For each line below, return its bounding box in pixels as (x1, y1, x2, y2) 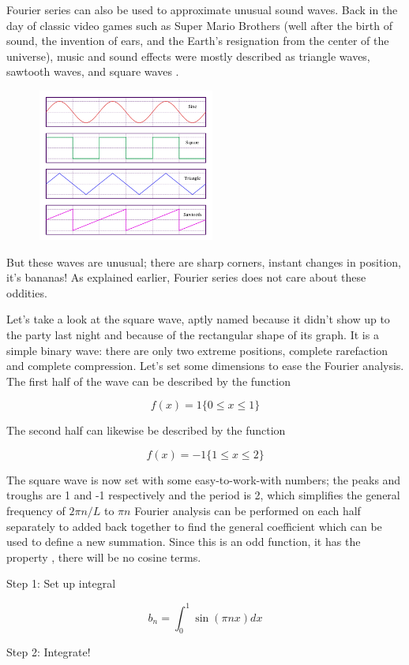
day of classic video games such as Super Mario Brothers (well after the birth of (6, 17, 392, 33)
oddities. (6, 284, 47, 301)
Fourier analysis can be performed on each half (134, 502, 361, 519)
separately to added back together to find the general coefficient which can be (6, 517, 382, 534)
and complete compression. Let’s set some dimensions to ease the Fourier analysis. (6, 357, 404, 374)
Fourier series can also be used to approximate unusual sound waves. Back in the (6, 2, 398, 17)
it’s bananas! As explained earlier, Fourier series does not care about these (6, 269, 366, 286)
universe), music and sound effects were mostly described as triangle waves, (6, 47, 370, 64)
